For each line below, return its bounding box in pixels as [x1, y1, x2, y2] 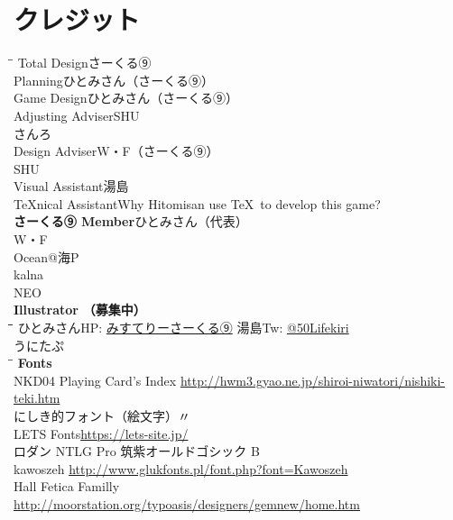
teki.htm [14, 388, 60, 407]
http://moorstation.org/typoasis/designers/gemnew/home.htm [14, 494, 360, 513]
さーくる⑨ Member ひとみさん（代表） [14, 212, 248, 231]
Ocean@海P [14, 247, 79, 266]
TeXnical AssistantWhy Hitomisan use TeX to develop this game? [14, 194, 381, 213]
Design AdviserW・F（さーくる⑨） [14, 141, 219, 160]
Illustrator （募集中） [14, 300, 146, 319]
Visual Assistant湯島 [14, 177, 129, 196]
